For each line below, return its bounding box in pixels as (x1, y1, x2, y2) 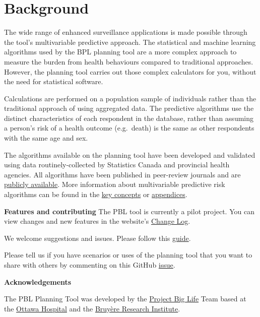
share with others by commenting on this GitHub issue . (4, 260, 175, 270)
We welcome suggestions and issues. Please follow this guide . (4, 232, 191, 243)
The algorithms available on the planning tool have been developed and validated (4, 149, 255, 160)
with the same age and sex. (4, 133, 88, 143)
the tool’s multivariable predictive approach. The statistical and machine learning (4, 36, 256, 47)
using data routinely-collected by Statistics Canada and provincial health (4, 159, 230, 170)
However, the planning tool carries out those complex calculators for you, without (4, 66, 256, 77)
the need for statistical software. (4, 76, 103, 87)
